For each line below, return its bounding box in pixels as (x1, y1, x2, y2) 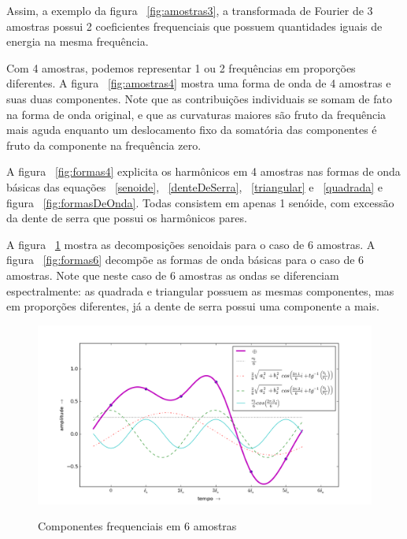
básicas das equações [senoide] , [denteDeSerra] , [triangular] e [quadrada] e (6, 178, 383, 195)
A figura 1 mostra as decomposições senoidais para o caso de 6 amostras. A (6, 236, 376, 252)
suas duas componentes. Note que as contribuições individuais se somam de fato (6, 90, 392, 106)
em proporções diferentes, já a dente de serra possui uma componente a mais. (6, 298, 379, 314)
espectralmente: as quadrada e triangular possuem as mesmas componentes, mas (6, 282, 394, 299)
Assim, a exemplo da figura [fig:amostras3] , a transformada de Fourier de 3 (6, 2, 373, 18)
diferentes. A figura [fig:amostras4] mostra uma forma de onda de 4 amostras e (6, 75, 391, 91)
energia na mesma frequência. (6, 33, 149, 50)
